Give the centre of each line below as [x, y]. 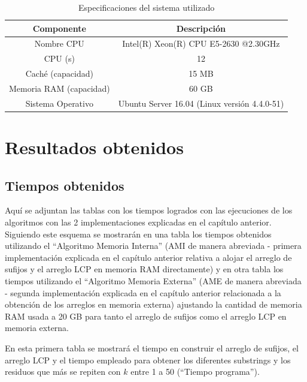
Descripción [201, 28]
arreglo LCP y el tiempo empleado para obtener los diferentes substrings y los [148, 360]
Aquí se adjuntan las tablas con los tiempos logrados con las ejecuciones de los [149, 210]
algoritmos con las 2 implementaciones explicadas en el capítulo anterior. [138, 222]
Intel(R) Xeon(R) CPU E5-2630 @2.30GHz [201, 43]
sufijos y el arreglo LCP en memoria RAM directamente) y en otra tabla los [144, 269]
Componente [59, 28]
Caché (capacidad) [59, 73]
